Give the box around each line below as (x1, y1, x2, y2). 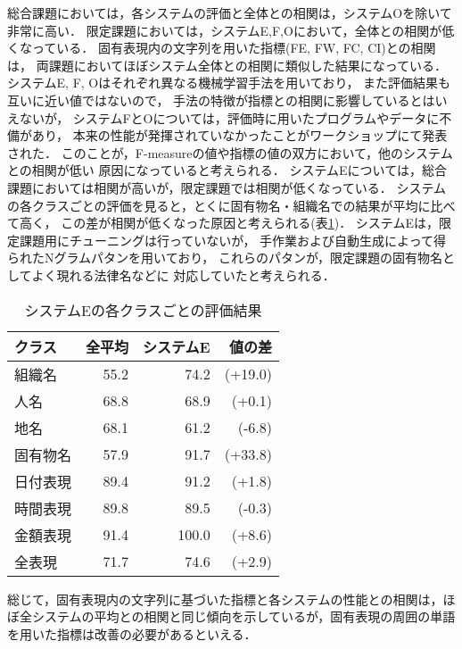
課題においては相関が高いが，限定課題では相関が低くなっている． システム (7, 178, 446, 196)
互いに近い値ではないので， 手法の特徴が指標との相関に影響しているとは (7, 90, 435, 109)
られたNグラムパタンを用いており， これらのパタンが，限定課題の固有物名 (7, 248, 443, 267)
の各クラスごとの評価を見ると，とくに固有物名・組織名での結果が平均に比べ (7, 196, 456, 214)
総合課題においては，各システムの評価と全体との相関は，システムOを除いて (7, 4, 452, 21)
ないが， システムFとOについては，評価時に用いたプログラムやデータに (19, 108, 440, 127)
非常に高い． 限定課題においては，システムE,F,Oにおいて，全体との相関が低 (7, 21, 455, 39)
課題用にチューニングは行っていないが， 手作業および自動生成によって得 (19, 230, 446, 249)
